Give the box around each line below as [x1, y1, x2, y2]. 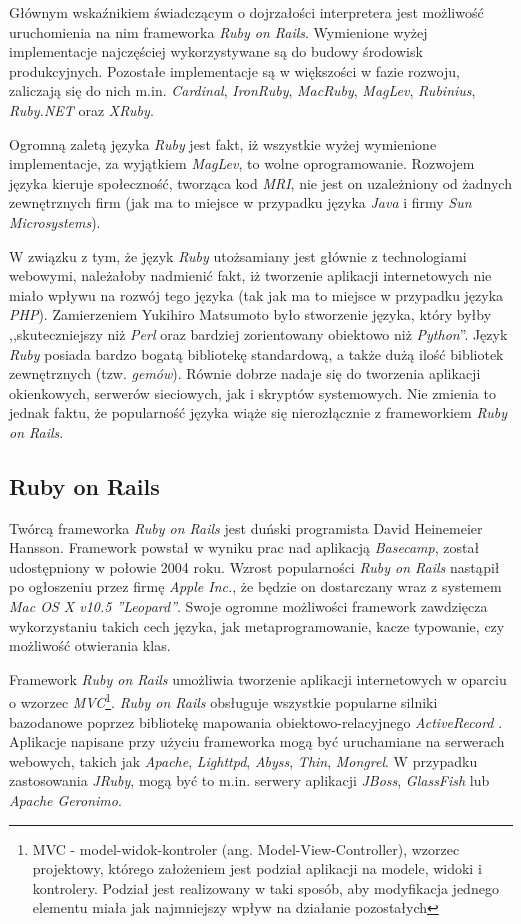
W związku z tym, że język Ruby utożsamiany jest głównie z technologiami [9, 245, 467, 266]
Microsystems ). [9, 211, 101, 232]
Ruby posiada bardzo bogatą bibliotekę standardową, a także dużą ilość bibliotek [9, 343, 504, 364]
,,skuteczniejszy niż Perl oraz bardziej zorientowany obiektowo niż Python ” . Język [9, 323, 508, 344]
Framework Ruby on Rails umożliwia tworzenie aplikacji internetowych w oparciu [9, 668, 507, 689]
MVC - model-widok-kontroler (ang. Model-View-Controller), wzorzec [32, 838, 460, 859]
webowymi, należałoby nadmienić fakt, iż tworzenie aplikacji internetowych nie [9, 265, 492, 286]
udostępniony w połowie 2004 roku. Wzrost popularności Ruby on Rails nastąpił [9, 556, 500, 577]
